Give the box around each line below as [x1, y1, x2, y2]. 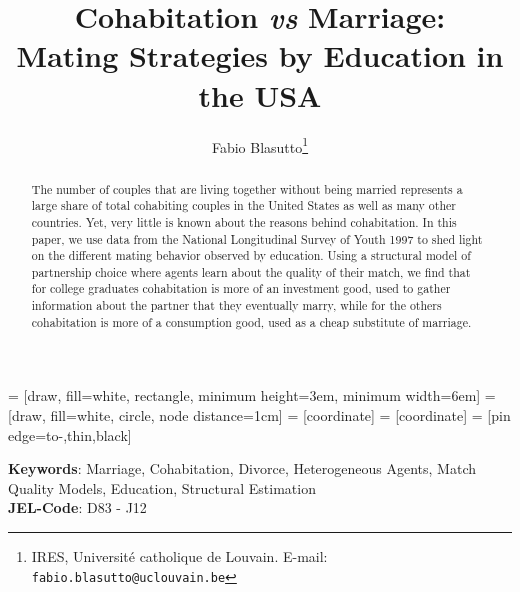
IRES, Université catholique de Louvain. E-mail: [31, 546, 328, 567]
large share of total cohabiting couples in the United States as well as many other [31, 197, 456, 214]
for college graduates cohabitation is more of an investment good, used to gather [31, 280, 451, 297]
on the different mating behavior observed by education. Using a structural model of [31, 247, 471, 264]
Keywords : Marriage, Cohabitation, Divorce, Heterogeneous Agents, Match [8, 458, 477, 479]
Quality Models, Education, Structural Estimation [8, 477, 316, 498]
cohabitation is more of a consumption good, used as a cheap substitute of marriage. [31, 313, 472, 330]
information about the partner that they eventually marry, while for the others [31, 297, 442, 314]
